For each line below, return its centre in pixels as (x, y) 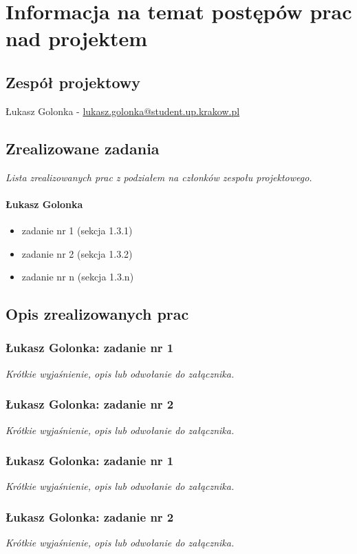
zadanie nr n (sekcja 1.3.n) (78, 277)
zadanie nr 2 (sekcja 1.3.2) (77, 253)
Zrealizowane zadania (83, 148)
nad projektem (76, 38)
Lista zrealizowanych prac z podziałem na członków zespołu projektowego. (159, 177)
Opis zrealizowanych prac (97, 314)
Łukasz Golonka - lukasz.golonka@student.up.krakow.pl (123, 111)
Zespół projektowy (73, 82)
